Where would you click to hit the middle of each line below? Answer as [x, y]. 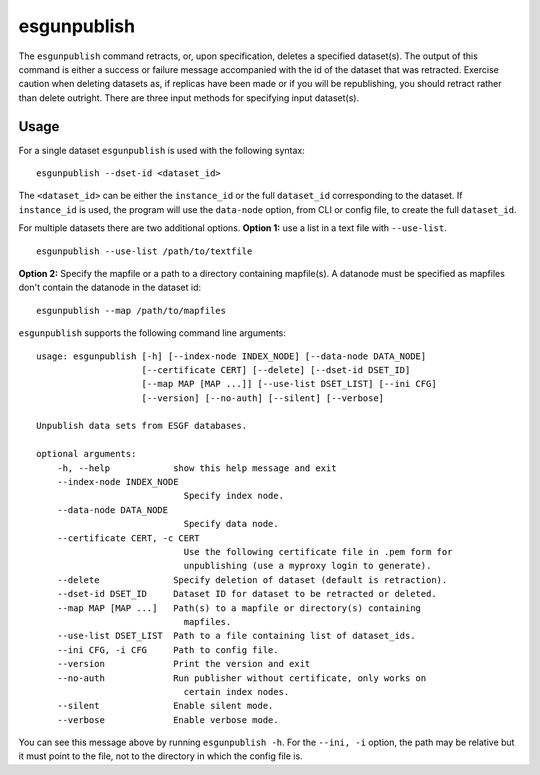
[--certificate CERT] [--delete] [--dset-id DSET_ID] [276, 369]
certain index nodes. [236, 691]
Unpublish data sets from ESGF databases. [142, 426]
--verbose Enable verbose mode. [167, 719]
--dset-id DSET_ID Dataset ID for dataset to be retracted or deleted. [246, 594]
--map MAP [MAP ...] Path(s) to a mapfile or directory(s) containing [239, 608]
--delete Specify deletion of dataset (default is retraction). [252, 579]
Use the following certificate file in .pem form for [318, 551]
